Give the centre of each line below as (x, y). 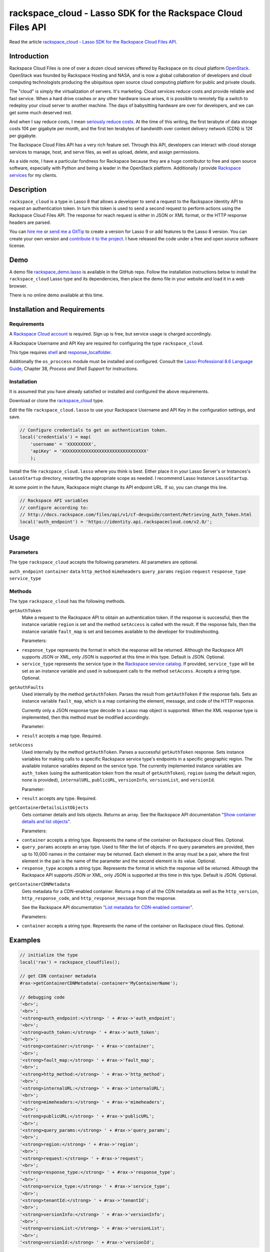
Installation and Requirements (57, 309)
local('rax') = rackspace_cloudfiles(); (70, 962)
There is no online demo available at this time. (56, 295)
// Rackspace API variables (54, 501)
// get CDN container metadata (58, 976)
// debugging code (42, 997)
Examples (25, 940)
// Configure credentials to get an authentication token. (93, 430)
